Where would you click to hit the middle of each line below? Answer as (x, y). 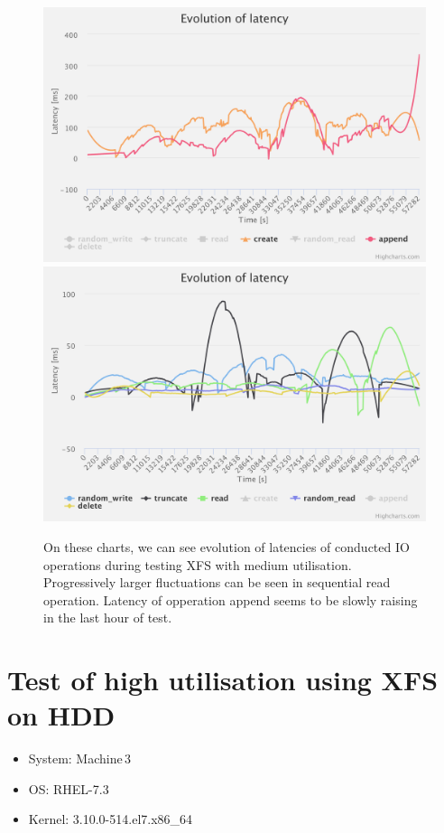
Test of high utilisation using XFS (223, 680)
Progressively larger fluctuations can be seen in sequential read (217, 582)
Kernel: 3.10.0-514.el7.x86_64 (111, 819)
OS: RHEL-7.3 (69, 788)
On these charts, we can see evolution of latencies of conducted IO (227, 546)
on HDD (61, 715)
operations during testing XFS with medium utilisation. (198, 564)
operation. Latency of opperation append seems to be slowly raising (231, 599)
